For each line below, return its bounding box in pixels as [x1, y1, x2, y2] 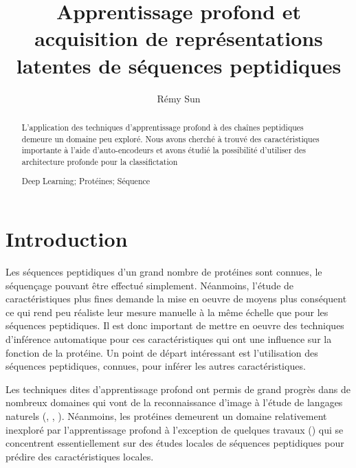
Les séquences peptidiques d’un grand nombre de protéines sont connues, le [5, 265, 322, 278]
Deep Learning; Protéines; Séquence [21, 175, 151, 187]
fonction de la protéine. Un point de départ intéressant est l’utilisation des [5, 345, 318, 359]
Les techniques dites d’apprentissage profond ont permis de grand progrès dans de [5, 381, 351, 396]
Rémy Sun [157, 91, 201, 105]
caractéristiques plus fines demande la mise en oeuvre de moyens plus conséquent [5, 291, 347, 306]
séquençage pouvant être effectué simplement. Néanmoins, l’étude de [5, 278, 294, 292]
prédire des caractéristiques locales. [5, 449, 154, 463]
